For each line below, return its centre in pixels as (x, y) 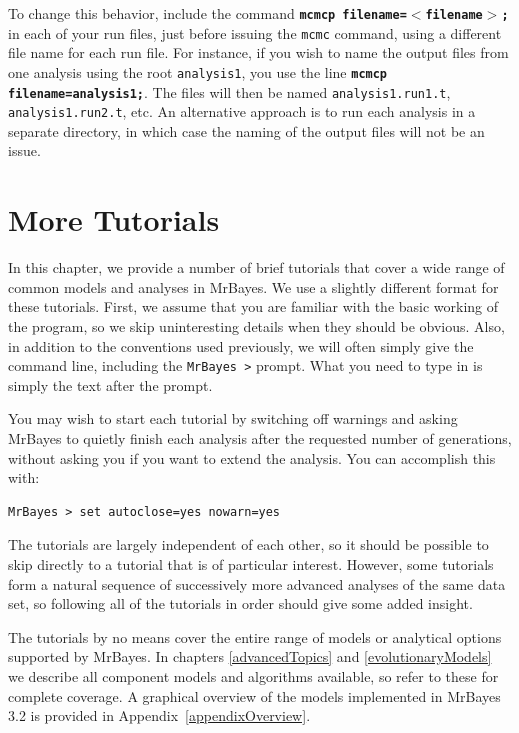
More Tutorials (114, 219)
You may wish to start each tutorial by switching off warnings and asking (233, 418)
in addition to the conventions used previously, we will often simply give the (241, 345)
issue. (24, 150)
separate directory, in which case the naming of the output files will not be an (246, 130)
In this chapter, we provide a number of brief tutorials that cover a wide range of (256, 267)
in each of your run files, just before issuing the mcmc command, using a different (255, 32)
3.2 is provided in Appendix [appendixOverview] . (159, 715)
